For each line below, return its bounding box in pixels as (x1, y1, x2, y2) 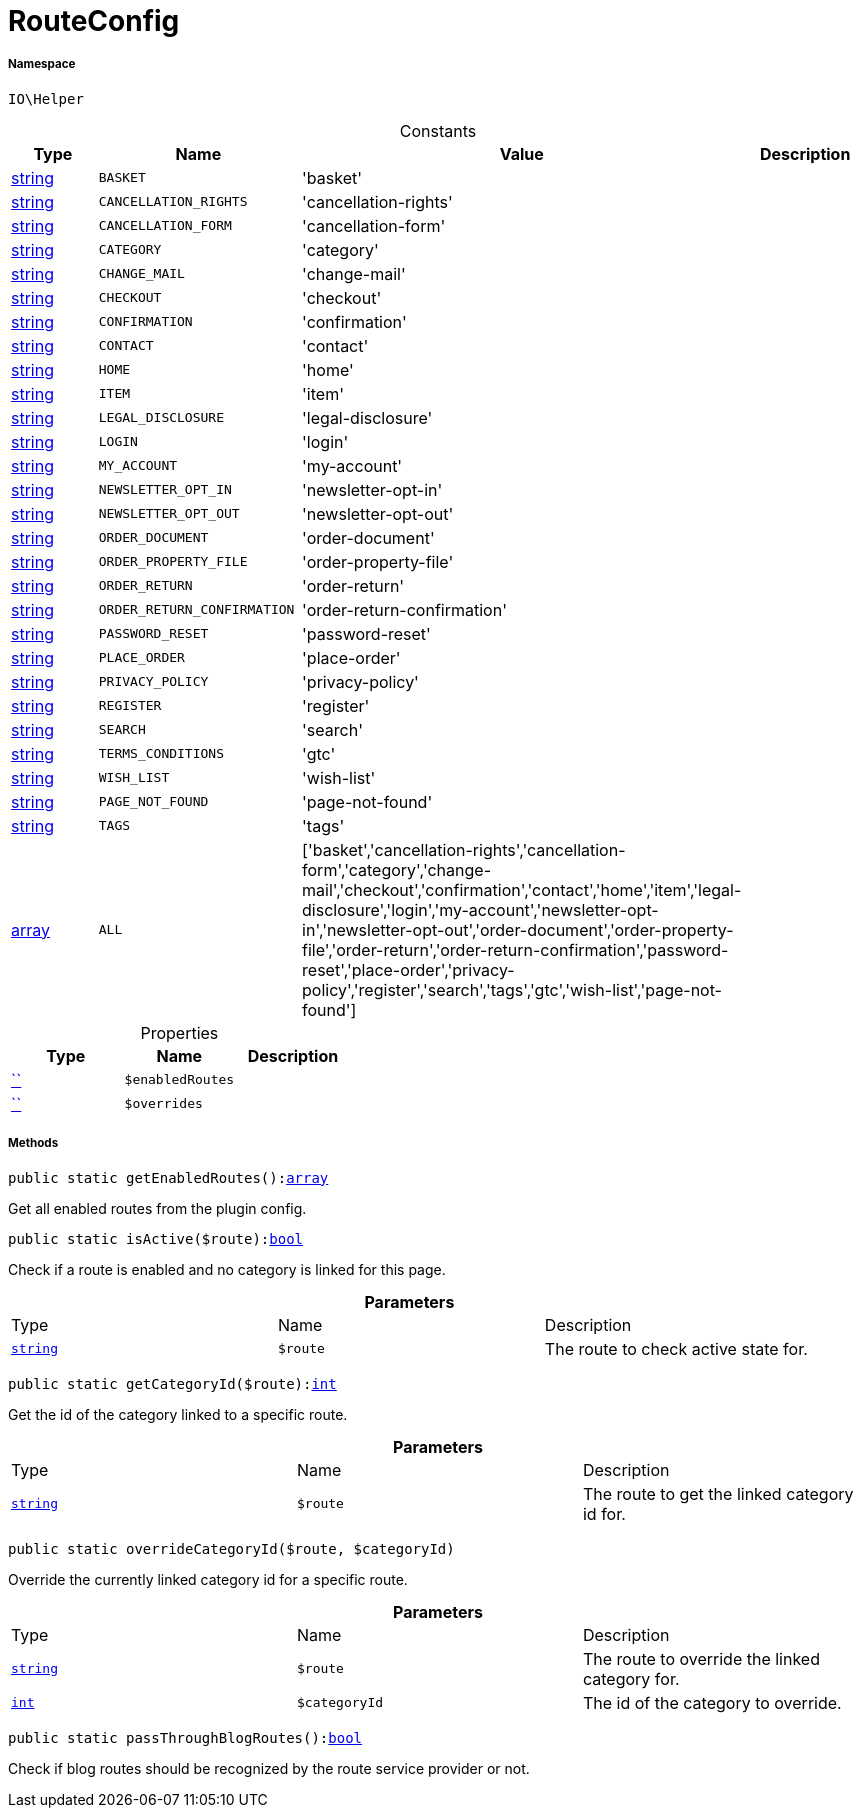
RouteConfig (8, 4, 180, 38)
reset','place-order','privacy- (302, 959, 515, 980)
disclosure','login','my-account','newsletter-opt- (302, 899, 659, 920)
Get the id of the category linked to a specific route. (8, 1405, 348, 1423)
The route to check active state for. (544, 1338, 808, 1359)
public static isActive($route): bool (8, 1230, 304, 1247)
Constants (399, 120, 477, 141)
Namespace (8, 57, 76, 72)
